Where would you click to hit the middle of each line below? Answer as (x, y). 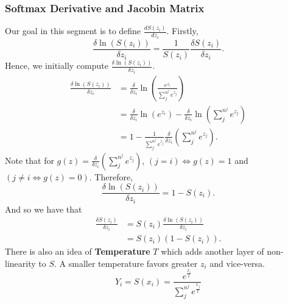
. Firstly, (182, 31)
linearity (20, 263)
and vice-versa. (237, 263)
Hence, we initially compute (57, 65)
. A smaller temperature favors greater (126, 263)
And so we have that (44, 209)
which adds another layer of (212, 251)
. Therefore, (111, 176)
